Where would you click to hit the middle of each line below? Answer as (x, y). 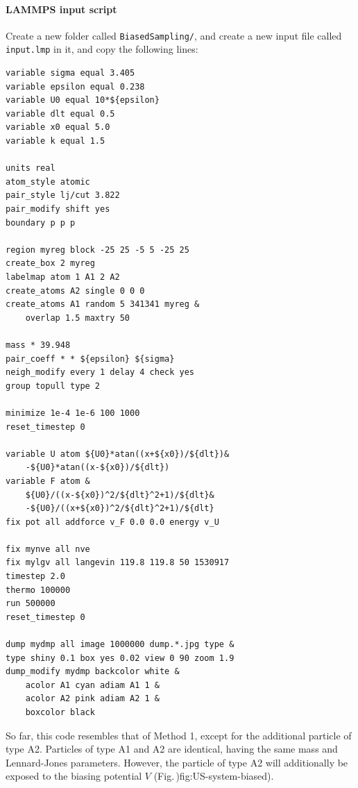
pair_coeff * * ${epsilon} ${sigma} (90, 359)
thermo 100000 (38, 590)
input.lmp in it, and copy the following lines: (102, 49)
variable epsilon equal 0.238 (75, 86)
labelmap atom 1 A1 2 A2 (63, 277)
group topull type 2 (53, 386)
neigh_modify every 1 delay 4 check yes (100, 372)
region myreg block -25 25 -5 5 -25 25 (97, 250)
